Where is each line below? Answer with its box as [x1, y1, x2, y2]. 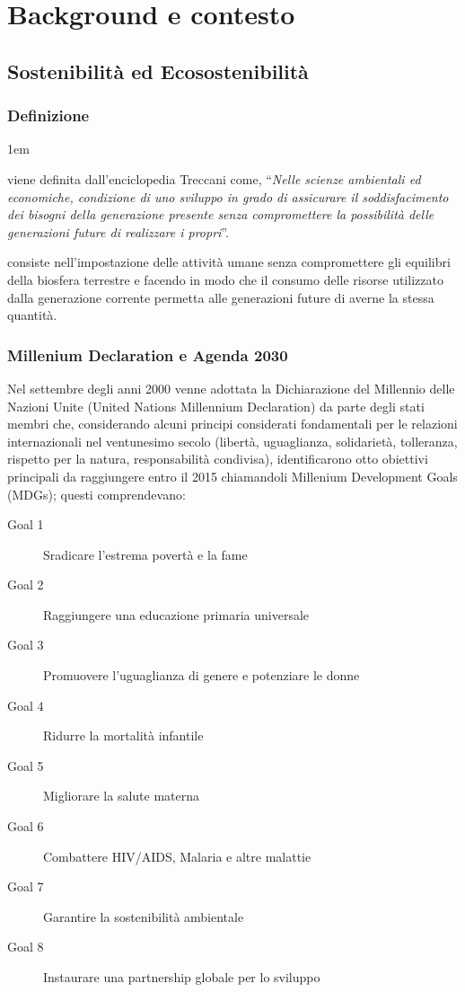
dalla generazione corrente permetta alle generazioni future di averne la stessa [7, 288, 434, 306]
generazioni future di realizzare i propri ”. [7, 222, 229, 241]
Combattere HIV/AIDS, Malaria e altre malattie [43, 846, 311, 865]
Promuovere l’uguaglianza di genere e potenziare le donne [43, 666, 360, 685]
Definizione [7, 104, 90, 127]
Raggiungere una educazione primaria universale [43, 605, 310, 624]
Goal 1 [7, 515, 44, 534]
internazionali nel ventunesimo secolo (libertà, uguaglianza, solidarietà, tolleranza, [7, 431, 458, 450]
